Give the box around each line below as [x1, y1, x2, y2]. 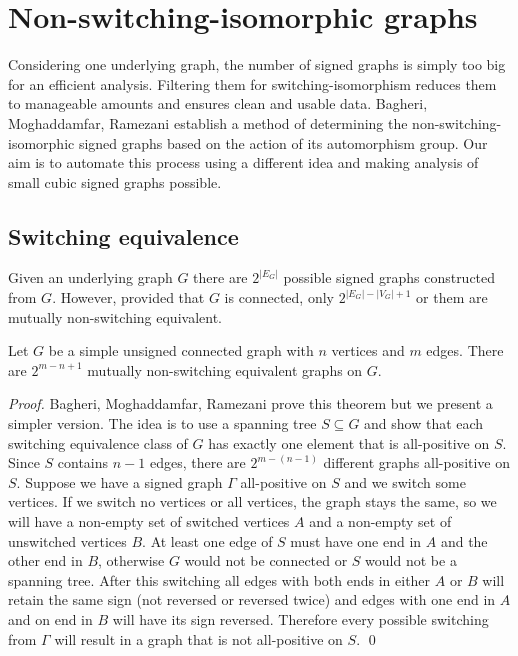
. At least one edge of [142, 530, 273, 551]
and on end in [8, 608, 93, 629]
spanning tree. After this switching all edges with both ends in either [8, 569, 431, 590]
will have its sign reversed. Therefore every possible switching [112, 608, 489, 629]
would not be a [365, 550, 457, 571]
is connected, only [224, 287, 334, 308]
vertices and [331, 340, 405, 361]
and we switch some [344, 471, 466, 492]
